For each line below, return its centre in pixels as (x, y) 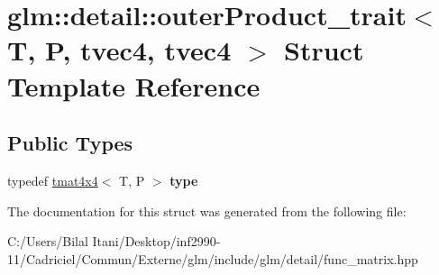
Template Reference (134, 85)
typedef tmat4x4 (53, 180)
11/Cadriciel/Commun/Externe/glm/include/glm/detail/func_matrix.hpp (213, 258)
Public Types (70, 143)
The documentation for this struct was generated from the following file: (207, 211)
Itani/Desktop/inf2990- (156, 241)
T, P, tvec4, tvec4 (119, 50)
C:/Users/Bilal (48, 241)
